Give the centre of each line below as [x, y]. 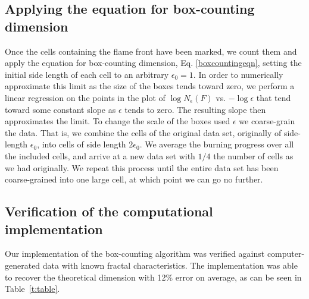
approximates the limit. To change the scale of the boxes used [118, 121]
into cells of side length [84, 144]
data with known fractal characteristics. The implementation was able [170, 265]
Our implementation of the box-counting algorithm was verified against [135, 254]
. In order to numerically [238, 74]
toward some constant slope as [60, 109]
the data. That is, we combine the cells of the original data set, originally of [143, 132]
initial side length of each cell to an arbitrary [87, 74]
